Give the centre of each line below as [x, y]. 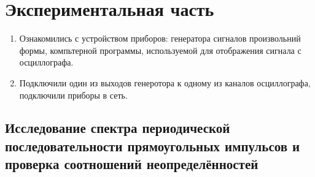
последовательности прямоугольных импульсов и [153, 145]
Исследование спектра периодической [118, 128]
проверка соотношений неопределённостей [132, 164]
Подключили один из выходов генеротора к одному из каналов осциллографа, [165, 82]
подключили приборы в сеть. [73, 95]
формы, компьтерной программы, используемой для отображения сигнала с [160, 50]
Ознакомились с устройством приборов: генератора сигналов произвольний [160, 38]
